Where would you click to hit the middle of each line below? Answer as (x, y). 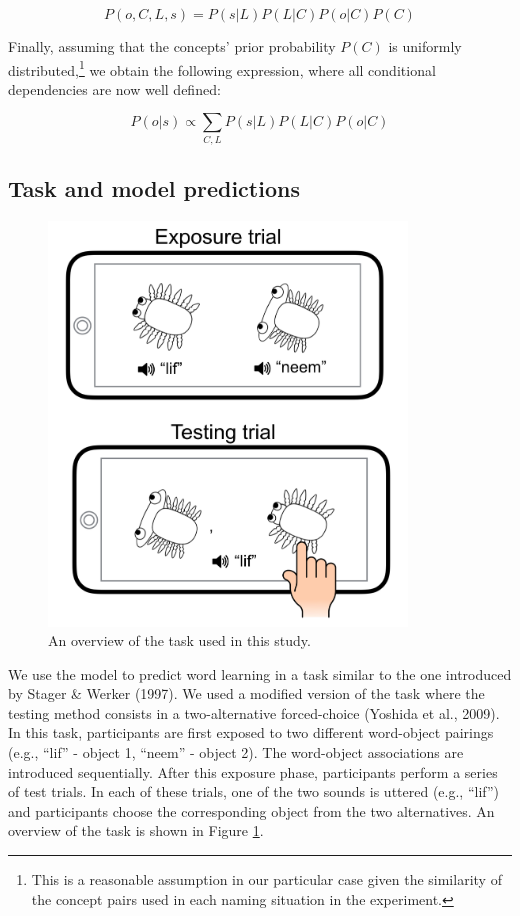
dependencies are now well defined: (114, 88)
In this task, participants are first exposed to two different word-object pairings (251, 732)
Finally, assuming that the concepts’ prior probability (172, 46)
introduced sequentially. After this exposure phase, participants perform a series (253, 771)
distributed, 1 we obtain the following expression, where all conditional (222, 68)
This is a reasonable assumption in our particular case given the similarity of (266, 879)
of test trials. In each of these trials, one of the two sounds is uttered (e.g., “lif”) (254, 791)
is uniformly (425, 46)
